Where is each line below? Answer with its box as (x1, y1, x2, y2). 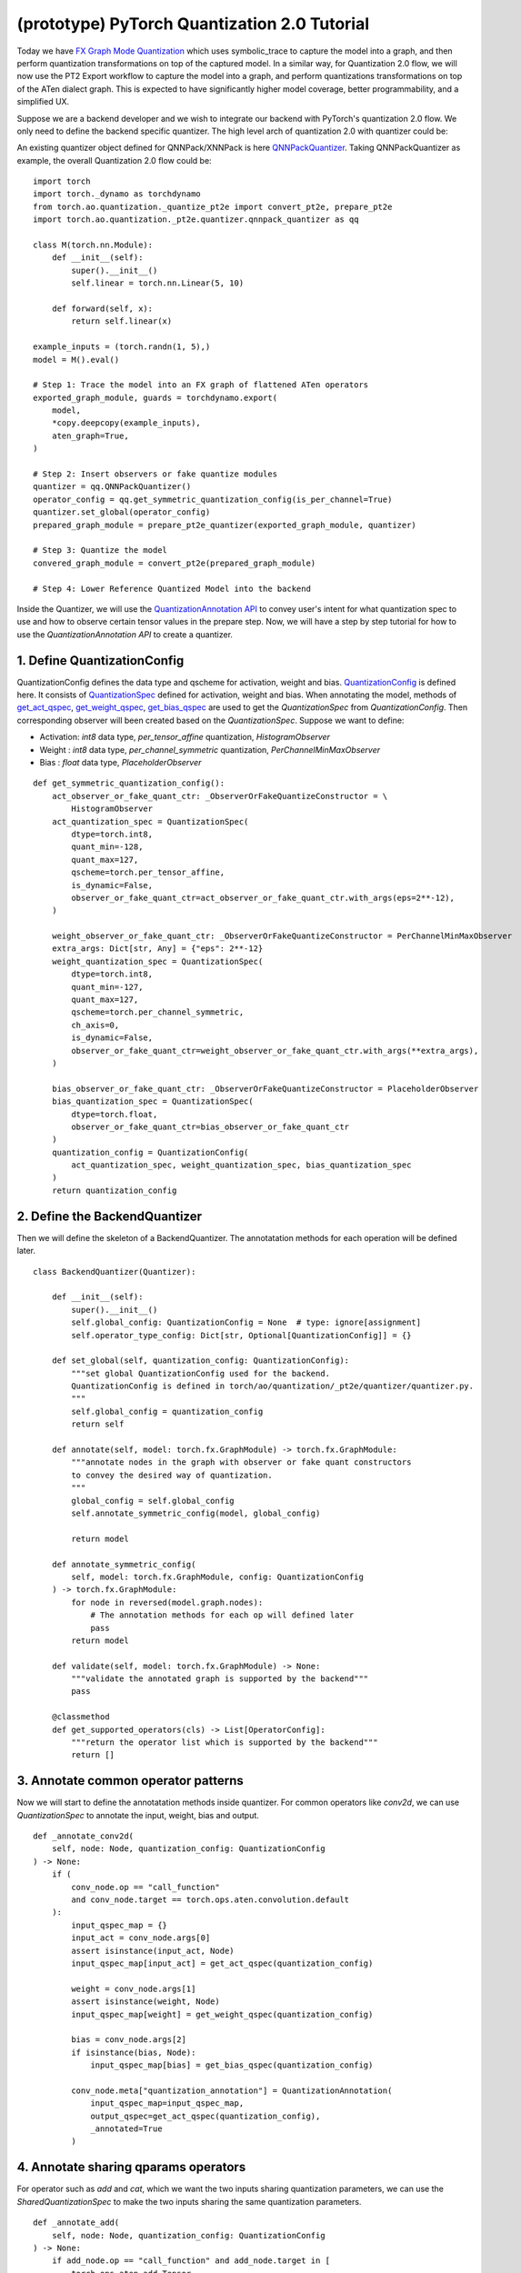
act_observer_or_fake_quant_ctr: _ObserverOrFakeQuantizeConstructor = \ (51, 791, 388, 801)
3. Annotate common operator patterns (16, 1773, 245, 1788)
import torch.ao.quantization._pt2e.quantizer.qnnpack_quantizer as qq (33, 215, 359, 225)
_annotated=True (90, 2124, 163, 2134)
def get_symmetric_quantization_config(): (33, 778, 225, 788)
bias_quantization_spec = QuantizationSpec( (51, 1096, 254, 1106)
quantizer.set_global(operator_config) (33, 507, 211, 517)
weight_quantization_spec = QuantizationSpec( (51, 956, 264, 966)
